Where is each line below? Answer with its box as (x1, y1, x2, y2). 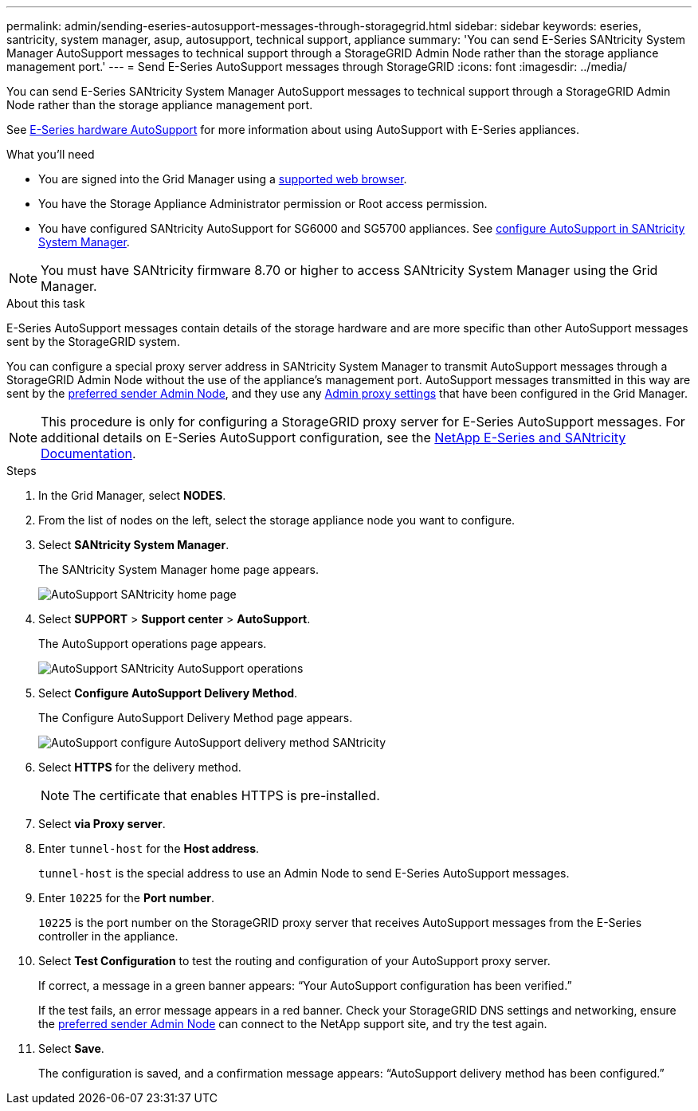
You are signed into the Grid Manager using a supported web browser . (38, 172, 407, 186)
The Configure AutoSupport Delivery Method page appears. (38, 711, 353, 724)
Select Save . (38, 1042, 104, 1055)
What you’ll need (6, 147, 95, 161)
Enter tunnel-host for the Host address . (38, 842, 260, 855)
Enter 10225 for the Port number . (38, 891, 215, 905)
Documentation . (41, 446, 136, 461)
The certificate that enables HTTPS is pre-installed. (73, 787, 380, 803)
